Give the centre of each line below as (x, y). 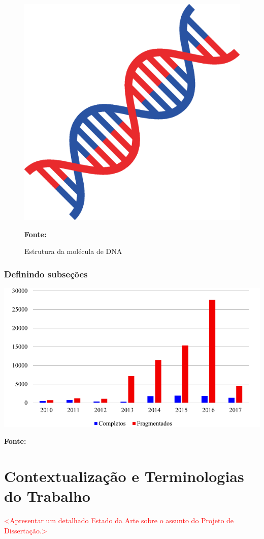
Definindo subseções (46, 274)
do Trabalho (47, 496)
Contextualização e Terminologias (124, 476)
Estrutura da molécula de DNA (73, 251)
